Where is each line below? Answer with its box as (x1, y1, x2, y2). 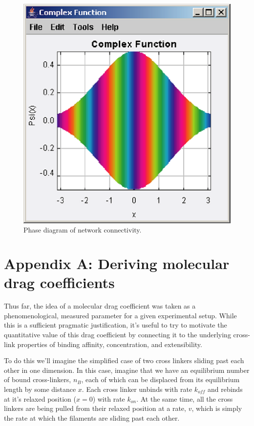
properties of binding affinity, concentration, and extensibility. (17, 339, 202, 349)
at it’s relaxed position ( (4, 393, 76, 404)
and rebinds (207, 384, 243, 394)
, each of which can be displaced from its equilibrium (81, 374, 240, 385)
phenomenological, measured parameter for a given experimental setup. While (4, 310, 237, 320)
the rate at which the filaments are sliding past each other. (4, 412, 180, 423)
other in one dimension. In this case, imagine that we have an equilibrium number (4, 365, 250, 375)
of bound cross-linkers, (4, 374, 71, 385)
